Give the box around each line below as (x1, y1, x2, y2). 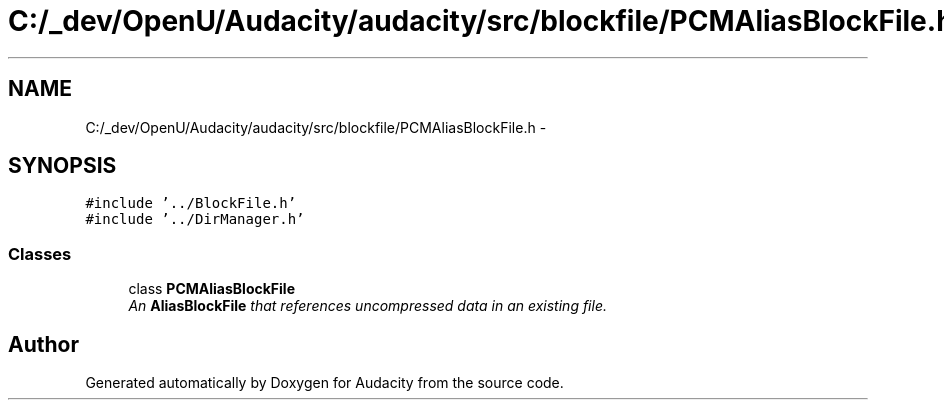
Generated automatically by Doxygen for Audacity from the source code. (85, 374, 564, 392)
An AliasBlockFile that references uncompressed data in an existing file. (128, 297, 607, 315)
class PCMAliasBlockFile (128, 280, 295, 298)
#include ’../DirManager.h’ (85, 211, 305, 228)
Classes (8, 243, 72, 264)
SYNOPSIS (8, 153, 117, 179)
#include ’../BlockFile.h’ (85, 195, 297, 212)
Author (8, 331, 79, 357)
